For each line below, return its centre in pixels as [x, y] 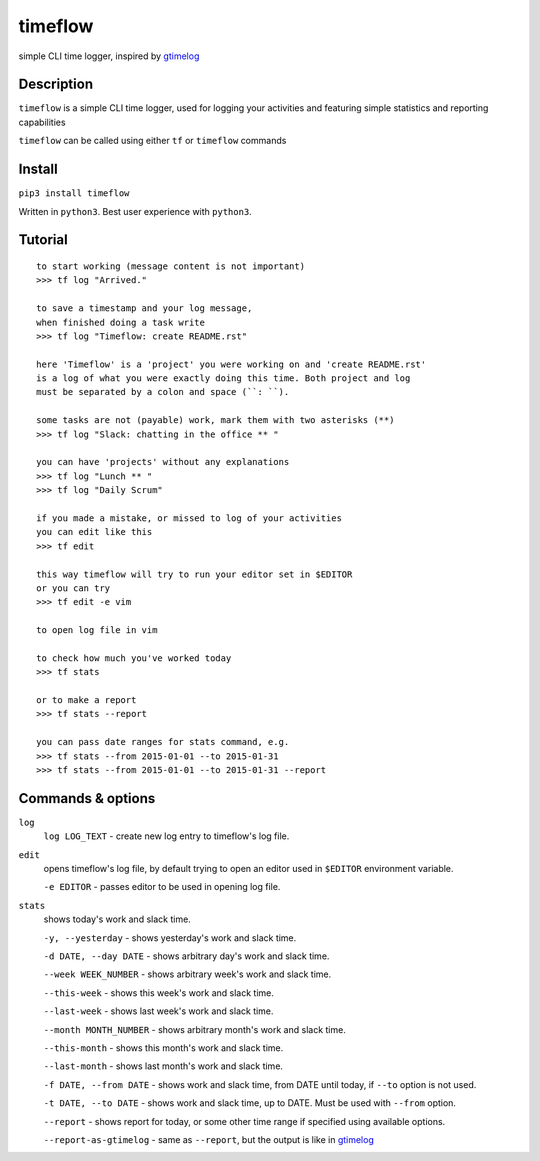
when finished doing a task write [120, 322]
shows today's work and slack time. [117, 919]
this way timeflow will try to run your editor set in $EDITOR [194, 574]
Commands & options [87, 798]
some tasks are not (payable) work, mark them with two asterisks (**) [215, 420]
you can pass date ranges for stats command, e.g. [163, 742]
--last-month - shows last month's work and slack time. [163, 1066]
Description [56, 84]
